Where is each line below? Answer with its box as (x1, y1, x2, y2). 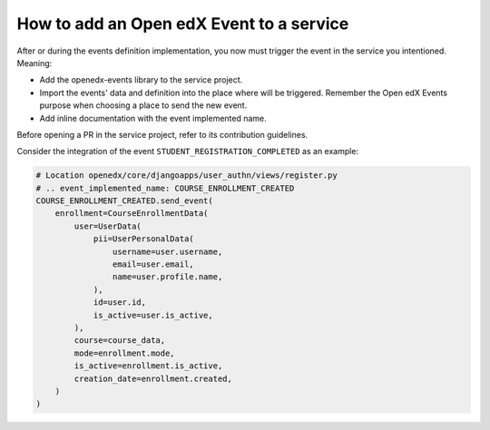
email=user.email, (112, 259, 194, 269)
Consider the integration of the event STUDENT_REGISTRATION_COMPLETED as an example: (16, 146, 358, 157)
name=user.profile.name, (112, 272, 223, 282)
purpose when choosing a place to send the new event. (39, 100, 248, 111)
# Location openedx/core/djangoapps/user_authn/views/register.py (35, 171, 338, 181)
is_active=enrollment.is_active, (73, 361, 223, 371)
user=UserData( (73, 220, 142, 231)
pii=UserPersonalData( (93, 234, 194, 244)
